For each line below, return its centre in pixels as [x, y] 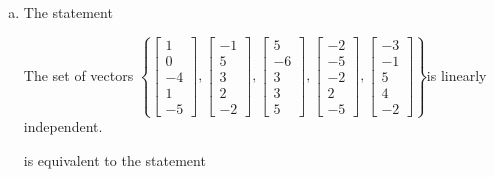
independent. [63, 126]
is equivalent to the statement [114, 159]
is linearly [456, 74]
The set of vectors [78, 74]
